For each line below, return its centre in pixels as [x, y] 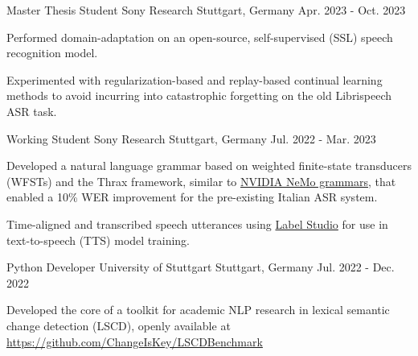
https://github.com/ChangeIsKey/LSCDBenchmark [135, 341]
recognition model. [52, 53]
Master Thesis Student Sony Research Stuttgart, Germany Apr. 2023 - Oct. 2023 [206, 10]
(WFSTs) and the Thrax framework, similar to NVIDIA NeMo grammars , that [201, 181]
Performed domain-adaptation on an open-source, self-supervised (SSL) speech [200, 37]
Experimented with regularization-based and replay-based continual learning [195, 79]
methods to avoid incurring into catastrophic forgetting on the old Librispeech [199, 95]
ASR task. [32, 111]
